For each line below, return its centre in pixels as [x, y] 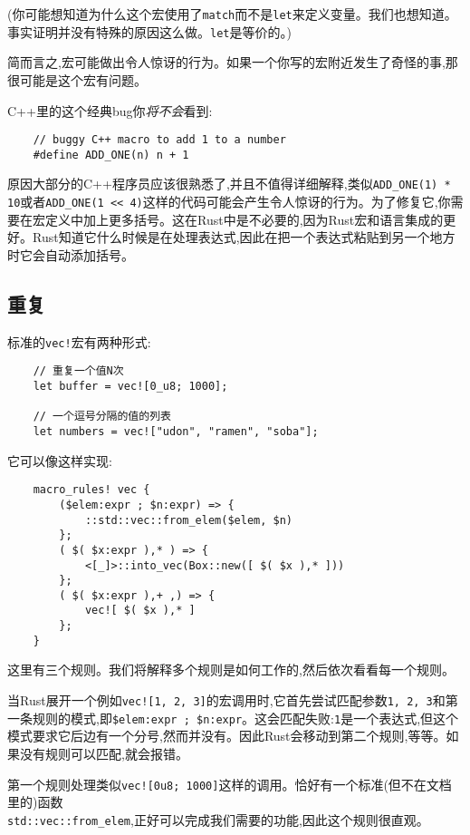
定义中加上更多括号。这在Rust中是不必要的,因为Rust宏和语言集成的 [244, 219]
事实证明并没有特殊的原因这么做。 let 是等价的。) [149, 31]
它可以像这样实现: [60, 460]
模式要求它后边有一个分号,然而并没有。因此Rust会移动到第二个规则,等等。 [227, 736]
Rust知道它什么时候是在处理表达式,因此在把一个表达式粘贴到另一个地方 [244, 237]
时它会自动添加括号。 [71, 254]
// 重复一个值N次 [78, 371]
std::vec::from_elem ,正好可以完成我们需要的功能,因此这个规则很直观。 [218, 819]
